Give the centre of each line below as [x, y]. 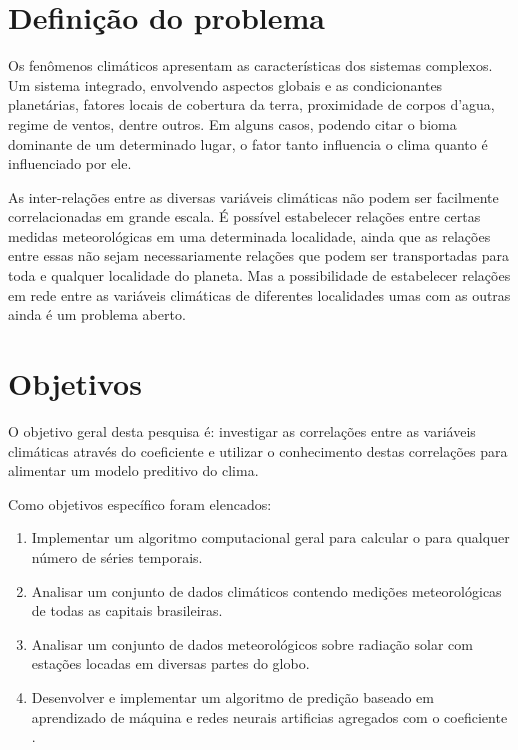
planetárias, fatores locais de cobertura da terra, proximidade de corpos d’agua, [251, 104]
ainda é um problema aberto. [97, 314]
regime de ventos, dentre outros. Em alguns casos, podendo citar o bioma [232, 123]
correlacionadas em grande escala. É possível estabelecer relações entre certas [244, 216]
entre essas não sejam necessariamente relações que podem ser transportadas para [259, 255]
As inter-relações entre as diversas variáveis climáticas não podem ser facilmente [253, 196]
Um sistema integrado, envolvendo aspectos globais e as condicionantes [225, 84]
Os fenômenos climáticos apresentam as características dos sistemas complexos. [250, 65]
